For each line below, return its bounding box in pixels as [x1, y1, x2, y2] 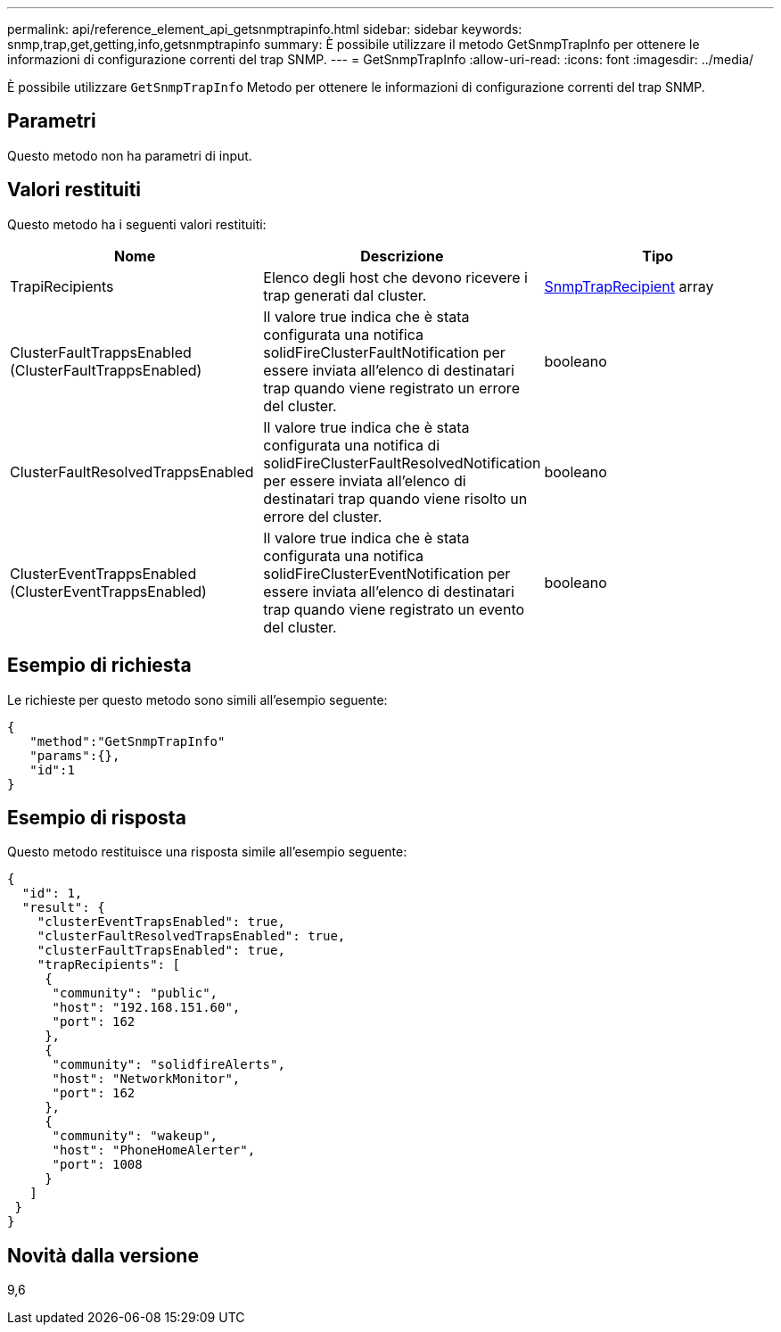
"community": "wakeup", [52, 1129, 218, 1144]
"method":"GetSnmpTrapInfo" [29, 733, 226, 749]
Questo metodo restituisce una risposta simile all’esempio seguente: [7, 844, 407, 860]
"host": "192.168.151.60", [52, 1000, 241, 1015]
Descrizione [360, 246, 444, 265]
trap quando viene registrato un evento [263, 600, 525, 618]
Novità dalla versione [7, 1244, 199, 1267]
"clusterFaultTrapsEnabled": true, [37, 943, 285, 958]
